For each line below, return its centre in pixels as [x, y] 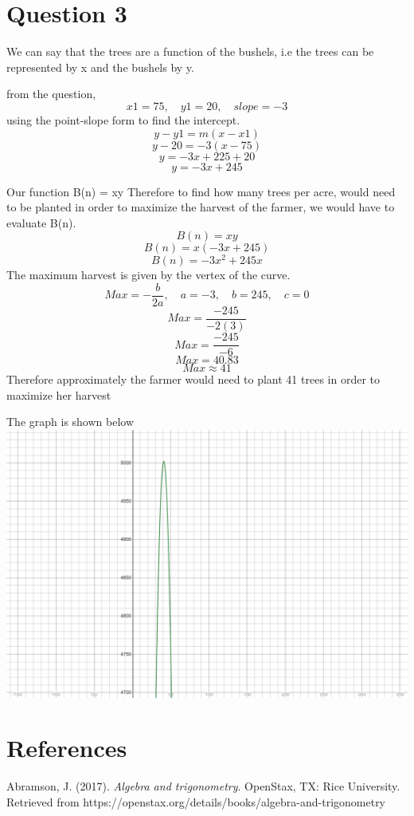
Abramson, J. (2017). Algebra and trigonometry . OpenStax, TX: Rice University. [203, 786]
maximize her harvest [59, 394]
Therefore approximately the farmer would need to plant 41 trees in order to [193, 379]
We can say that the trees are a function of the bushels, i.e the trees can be [190, 51]
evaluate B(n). [41, 222]
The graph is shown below [70, 422]
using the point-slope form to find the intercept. [123, 119]
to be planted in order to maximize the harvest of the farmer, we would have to [201, 207]
